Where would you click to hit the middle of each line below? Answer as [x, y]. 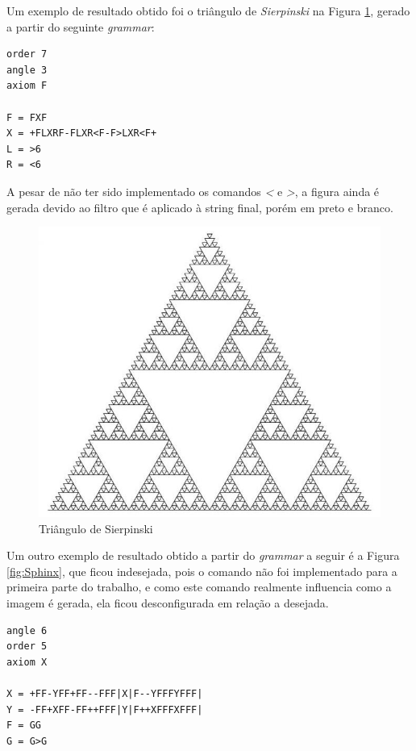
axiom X [27, 662]
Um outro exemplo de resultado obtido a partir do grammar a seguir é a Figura [203, 555]
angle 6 [27, 630]
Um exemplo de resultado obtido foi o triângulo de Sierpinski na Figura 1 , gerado [208, 10]
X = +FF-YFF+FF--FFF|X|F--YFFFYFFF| [105, 693]
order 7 [27, 54]
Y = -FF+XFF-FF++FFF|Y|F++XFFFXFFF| [105, 709]
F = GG [24, 726]
